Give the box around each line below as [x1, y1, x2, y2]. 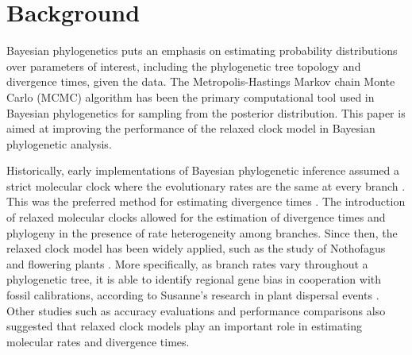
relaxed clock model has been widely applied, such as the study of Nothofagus [6, 240, 386, 257]
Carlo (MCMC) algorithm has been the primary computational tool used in [6, 88, 375, 105]
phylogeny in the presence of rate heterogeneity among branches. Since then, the [6, 224, 398, 241]
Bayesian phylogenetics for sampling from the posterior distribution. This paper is [6, 104, 406, 121]
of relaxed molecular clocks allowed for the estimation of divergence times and [6, 209, 386, 226]
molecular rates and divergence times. [6, 333, 190, 349]
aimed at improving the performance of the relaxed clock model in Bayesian [6, 120, 375, 137]
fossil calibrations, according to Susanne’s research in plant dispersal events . [6, 287, 379, 303]
